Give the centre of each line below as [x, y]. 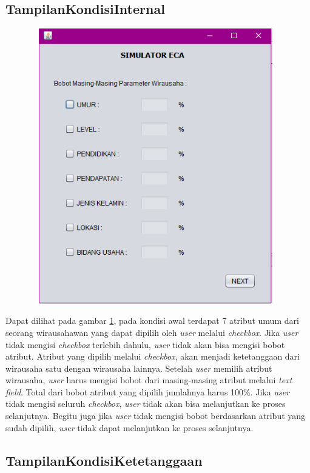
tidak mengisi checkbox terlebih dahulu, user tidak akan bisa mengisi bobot [145, 344]
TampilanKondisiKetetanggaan [104, 460]
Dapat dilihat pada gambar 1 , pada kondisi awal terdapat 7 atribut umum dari [152, 320]
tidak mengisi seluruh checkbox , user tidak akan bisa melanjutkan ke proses [146, 404]
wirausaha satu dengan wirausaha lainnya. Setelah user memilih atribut [139, 368]
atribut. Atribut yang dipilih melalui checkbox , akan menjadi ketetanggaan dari [153, 356]
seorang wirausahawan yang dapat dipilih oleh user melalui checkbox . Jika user [152, 332]
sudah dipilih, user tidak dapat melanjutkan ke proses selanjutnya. [130, 427]
